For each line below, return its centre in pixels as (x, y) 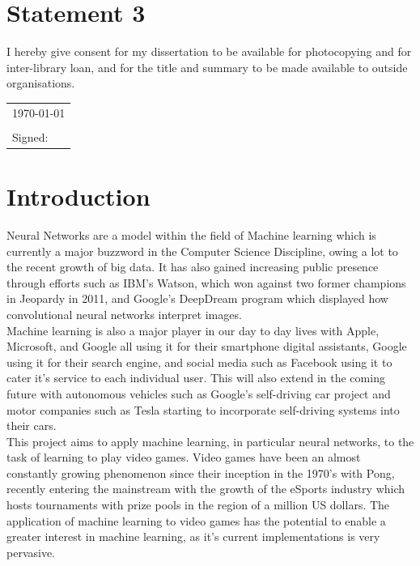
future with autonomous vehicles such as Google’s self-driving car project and (199, 393)
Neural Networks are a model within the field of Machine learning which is (191, 234)
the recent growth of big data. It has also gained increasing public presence (193, 267)
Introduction (78, 196)
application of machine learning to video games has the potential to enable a (196, 520)
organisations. (41, 83)
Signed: (30, 136)
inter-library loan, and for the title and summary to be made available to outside (207, 67)
